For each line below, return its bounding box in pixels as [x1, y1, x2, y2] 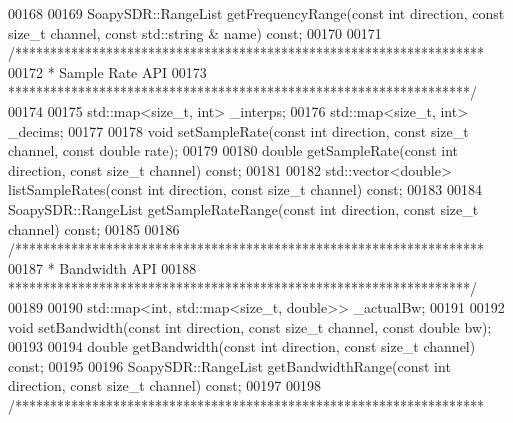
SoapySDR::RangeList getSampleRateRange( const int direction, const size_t [8, 198, 479, 219]
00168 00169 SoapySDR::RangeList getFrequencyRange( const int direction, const [8, 3, 505, 23]
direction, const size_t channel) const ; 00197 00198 [8, 375, 321, 396]
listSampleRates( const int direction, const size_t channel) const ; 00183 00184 [8, 179, 483, 200]
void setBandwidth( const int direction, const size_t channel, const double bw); [8, 316, 492, 337]
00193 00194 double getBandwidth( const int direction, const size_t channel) [8, 336, 476, 357]
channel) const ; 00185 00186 [8, 218, 180, 239]
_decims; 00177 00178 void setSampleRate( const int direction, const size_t [8, 120, 469, 141]
